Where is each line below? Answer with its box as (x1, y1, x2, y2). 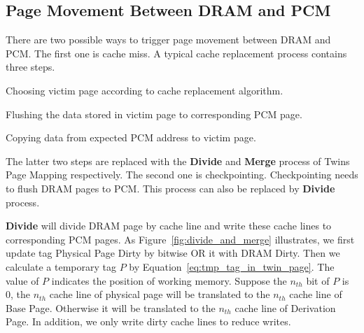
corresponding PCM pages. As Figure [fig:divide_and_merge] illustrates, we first (6, 232, 355, 246)
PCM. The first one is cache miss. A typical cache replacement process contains (6, 45, 347, 60)
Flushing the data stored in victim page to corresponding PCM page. (6, 106, 302, 121)
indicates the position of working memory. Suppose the (51, 273, 287, 288)
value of (6, 273, 39, 288)
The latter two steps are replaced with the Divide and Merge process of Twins (6, 153, 350, 168)
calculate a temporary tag (6, 259, 116, 274)
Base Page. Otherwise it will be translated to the (6, 300, 216, 315)
